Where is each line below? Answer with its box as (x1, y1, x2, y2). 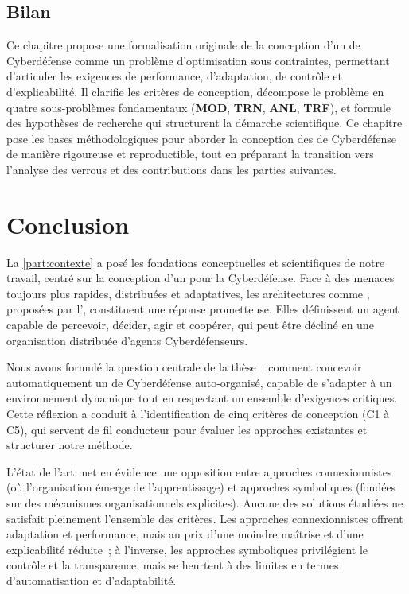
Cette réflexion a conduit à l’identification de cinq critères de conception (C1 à (6, 406, 390, 422)
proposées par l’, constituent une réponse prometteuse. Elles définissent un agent (6, 301, 399, 317)
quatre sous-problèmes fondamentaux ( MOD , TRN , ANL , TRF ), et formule (6, 99, 391, 115)
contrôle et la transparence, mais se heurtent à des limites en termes (6, 557, 339, 573)
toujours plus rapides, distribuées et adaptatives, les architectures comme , (6, 285, 370, 301)
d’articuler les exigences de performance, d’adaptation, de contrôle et (6, 68, 342, 84)
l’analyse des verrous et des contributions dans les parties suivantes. (6, 161, 337, 177)
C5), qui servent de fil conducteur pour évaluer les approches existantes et (6, 421, 368, 437)
